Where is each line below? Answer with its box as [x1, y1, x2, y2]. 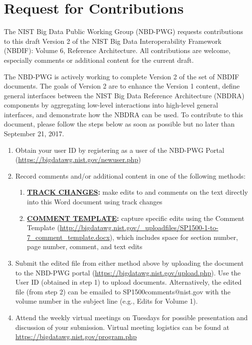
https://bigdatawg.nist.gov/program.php [15, 331, 137, 342]
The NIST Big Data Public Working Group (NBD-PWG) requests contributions [4, 26, 243, 36]
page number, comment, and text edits [27, 241, 143, 252]
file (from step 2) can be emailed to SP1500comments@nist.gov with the [15, 286, 231, 296]
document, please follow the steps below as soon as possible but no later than [4, 119, 235, 129]
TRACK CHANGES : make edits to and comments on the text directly [27, 187, 248, 197]
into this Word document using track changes [27, 197, 162, 207]
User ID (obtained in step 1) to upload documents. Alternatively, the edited [15, 277, 242, 287]
